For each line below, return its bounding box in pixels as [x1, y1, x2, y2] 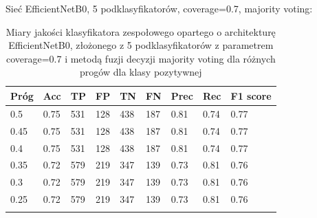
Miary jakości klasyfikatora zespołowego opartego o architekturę [6, 24, 276, 39]
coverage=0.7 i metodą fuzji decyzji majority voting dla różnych [6, 51, 276, 65]
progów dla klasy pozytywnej [80, 65, 202, 79]
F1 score [230, 88, 272, 102]
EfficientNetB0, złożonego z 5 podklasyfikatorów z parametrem [8, 38, 274, 52]
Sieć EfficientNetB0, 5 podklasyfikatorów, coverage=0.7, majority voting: [6, 1, 313, 15]
